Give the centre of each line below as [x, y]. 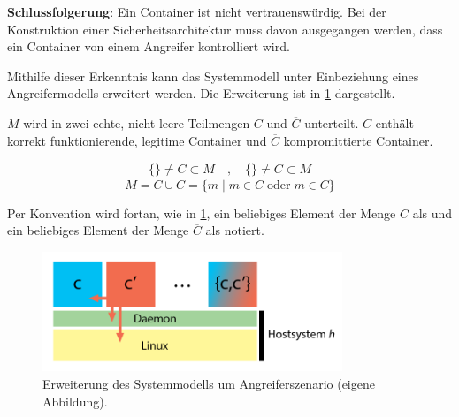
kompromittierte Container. [358, 140]
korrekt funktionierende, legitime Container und [137, 140]
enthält [394, 122]
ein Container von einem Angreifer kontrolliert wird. [149, 46]
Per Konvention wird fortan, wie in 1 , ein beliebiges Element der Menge [202, 212]
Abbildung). [75, 401]
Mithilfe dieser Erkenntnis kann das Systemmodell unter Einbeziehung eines [213, 76]
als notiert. [235, 230]
